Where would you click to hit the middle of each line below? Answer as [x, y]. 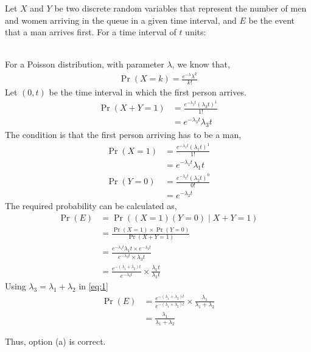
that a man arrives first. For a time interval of [91, 32]
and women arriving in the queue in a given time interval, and [121, 20]
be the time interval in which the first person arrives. [148, 91]
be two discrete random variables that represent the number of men [180, 8]
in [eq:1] [94, 286]
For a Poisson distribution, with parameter [85, 64]
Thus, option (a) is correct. [55, 341]
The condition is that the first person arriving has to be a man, [123, 135]
